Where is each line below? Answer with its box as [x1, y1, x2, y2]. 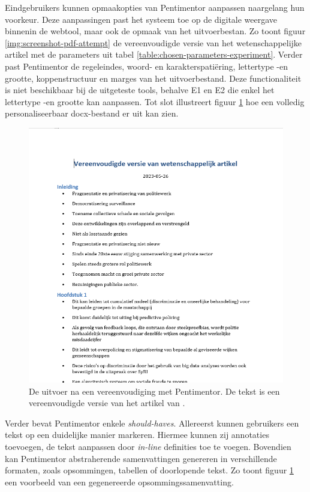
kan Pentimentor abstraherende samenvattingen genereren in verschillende [5, 452, 277, 464]
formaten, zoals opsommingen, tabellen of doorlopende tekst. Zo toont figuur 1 [5, 464, 294, 476]
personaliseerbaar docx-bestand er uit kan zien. [5, 107, 179, 120]
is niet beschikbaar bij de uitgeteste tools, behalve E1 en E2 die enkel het [5, 84, 275, 96]
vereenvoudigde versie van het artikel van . [29, 396, 185, 409]
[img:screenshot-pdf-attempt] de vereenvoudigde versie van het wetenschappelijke [5, 36, 302, 49]
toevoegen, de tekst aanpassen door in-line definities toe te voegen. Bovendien [5, 440, 291, 452]
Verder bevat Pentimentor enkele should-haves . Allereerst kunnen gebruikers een [5, 416, 299, 429]
